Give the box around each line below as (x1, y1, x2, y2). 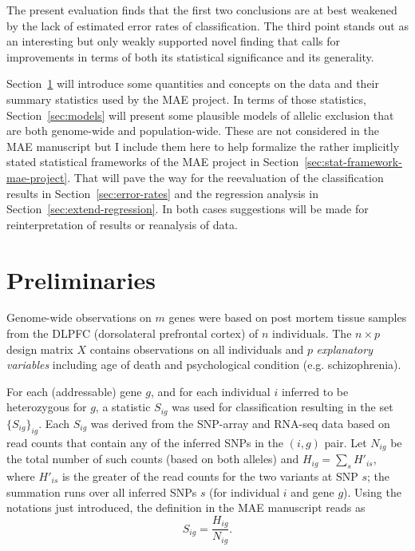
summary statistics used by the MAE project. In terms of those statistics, (6, 90, 366, 107)
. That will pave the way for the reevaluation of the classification (67, 168, 384, 185)
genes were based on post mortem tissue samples (168, 309, 407, 326)
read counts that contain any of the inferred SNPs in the (6, 434, 283, 450)
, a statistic (95, 398, 151, 415)
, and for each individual (150, 383, 271, 399)
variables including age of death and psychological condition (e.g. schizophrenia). (6, 356, 401, 373)
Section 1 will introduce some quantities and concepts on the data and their (6, 75, 379, 92)
